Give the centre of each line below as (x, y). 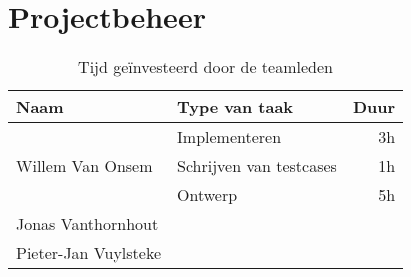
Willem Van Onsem (84, 166)
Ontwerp (207, 195)
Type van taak (235, 107)
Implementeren (229, 137)
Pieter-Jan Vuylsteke (89, 253)
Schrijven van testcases (257, 166)
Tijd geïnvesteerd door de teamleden (205, 67)
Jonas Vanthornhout (87, 224)
